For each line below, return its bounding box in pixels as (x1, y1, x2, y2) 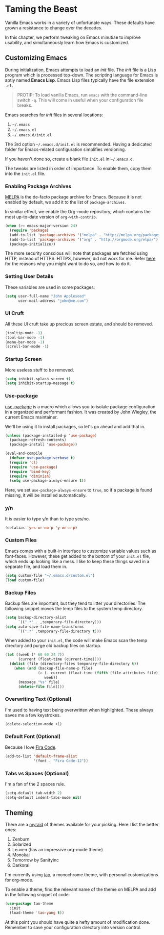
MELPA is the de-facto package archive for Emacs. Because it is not (5, 194, 142, 200)
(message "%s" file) (18, 680, 60, 685)
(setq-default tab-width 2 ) (5, 790, 62, 795)
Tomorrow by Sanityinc (12, 857, 59, 863)
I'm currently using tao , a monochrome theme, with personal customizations (5, 872, 159, 878)
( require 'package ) (9, 228, 49, 233)
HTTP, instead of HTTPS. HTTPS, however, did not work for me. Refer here (5, 256, 156, 262)
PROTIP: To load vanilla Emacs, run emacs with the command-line (17, 92, 147, 98)
